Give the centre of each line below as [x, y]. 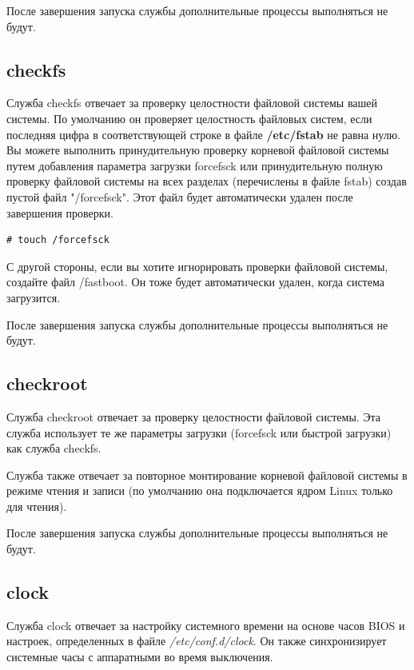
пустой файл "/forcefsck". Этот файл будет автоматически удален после [180, 196]
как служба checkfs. [54, 448]
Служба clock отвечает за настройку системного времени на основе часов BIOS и [206, 625]
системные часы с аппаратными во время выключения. [140, 657]
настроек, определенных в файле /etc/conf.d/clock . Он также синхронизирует [197, 641]
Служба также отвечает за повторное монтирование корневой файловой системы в [207, 475]
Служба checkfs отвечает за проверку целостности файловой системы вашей [192, 103]
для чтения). [37, 506]
